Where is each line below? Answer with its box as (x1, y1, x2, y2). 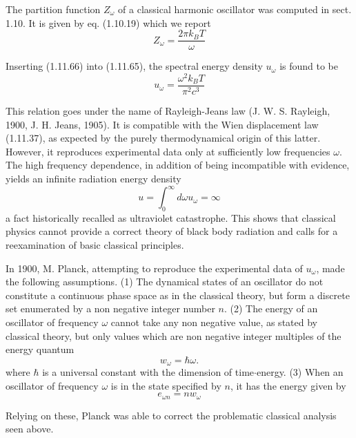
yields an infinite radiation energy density (6, 171, 181, 185)
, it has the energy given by (230, 378, 346, 392)
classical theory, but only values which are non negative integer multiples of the (6, 328, 342, 343)
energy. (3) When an (256, 365, 344, 379)
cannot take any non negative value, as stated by (110, 315, 317, 329)
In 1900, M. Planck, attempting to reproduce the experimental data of (6, 260, 303, 275)
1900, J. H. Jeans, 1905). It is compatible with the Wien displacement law (6, 117, 319, 131)
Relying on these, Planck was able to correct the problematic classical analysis (6, 408, 337, 422)
